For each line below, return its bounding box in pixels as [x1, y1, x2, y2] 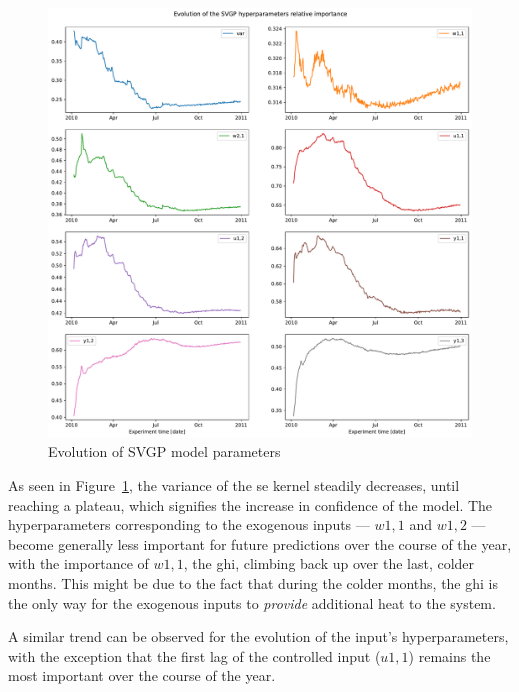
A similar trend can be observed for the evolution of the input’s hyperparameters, [8, 626, 509, 647]
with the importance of [8, 553, 149, 574]
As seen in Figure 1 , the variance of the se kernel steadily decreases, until [8, 475, 460, 496]
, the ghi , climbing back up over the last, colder [183, 553, 475, 574]
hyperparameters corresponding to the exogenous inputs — [8, 514, 370, 535]
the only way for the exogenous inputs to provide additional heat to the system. [8, 592, 496, 613]
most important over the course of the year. [8, 665, 276, 686]
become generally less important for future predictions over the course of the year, [8, 533, 512, 554]
